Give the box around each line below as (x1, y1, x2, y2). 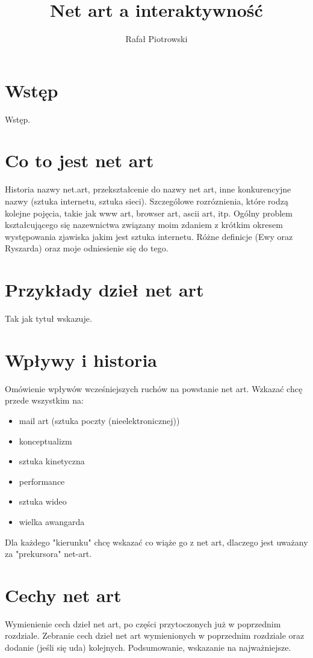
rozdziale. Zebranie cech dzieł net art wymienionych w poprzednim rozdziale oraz (5, 629, 305, 642)
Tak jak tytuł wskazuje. (5, 312, 92, 325)
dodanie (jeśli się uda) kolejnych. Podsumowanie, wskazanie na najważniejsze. (5, 641, 291, 654)
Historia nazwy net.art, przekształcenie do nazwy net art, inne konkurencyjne (5, 183, 291, 195)
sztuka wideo (19, 495, 67, 508)
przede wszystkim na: (5, 394, 84, 407)
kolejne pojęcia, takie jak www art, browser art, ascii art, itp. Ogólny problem (5, 206, 293, 219)
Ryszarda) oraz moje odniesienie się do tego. (5, 242, 169, 254)
